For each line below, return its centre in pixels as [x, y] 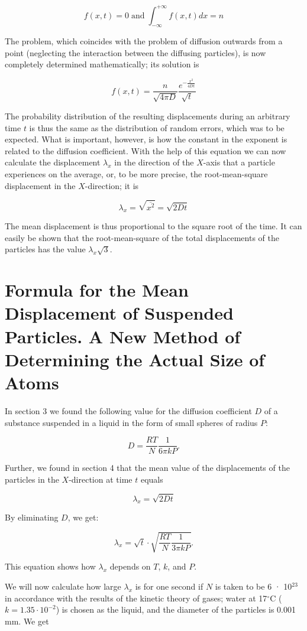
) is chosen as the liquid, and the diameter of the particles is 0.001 [176, 609]
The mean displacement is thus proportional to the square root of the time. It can [153, 226]
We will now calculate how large [63, 586]
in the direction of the [154, 162]
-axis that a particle [239, 162]
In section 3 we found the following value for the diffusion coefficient [128, 410]
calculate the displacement [53, 162]
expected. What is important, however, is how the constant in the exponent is [146, 139]
